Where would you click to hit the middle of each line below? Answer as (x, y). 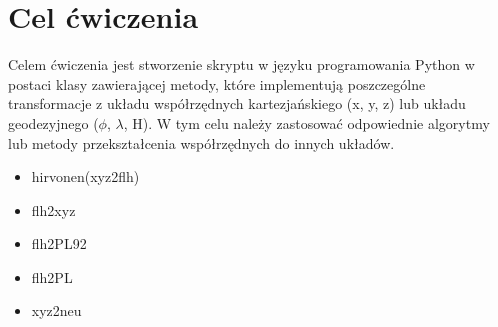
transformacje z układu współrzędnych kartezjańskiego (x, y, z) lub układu (237, 103)
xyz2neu (56, 310)
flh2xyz (53, 209)
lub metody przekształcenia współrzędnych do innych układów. (201, 142)
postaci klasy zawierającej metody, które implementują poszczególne (217, 83)
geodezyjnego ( (53, 122)
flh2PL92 (59, 243)
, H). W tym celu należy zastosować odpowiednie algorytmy (306, 122)
